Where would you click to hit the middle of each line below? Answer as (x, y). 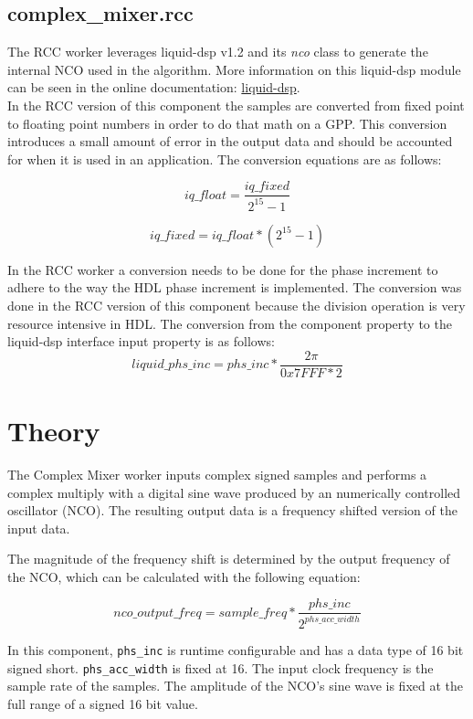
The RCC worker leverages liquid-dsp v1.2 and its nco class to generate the (218, 52)
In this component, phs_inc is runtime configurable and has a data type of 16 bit (236, 649)
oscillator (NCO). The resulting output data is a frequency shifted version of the (232, 510)
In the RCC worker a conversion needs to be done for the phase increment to (223, 269)
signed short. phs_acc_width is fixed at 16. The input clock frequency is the (221, 667)
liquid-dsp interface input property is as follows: (141, 341)
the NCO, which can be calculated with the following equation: (184, 576)
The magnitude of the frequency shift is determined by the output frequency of (229, 559)
